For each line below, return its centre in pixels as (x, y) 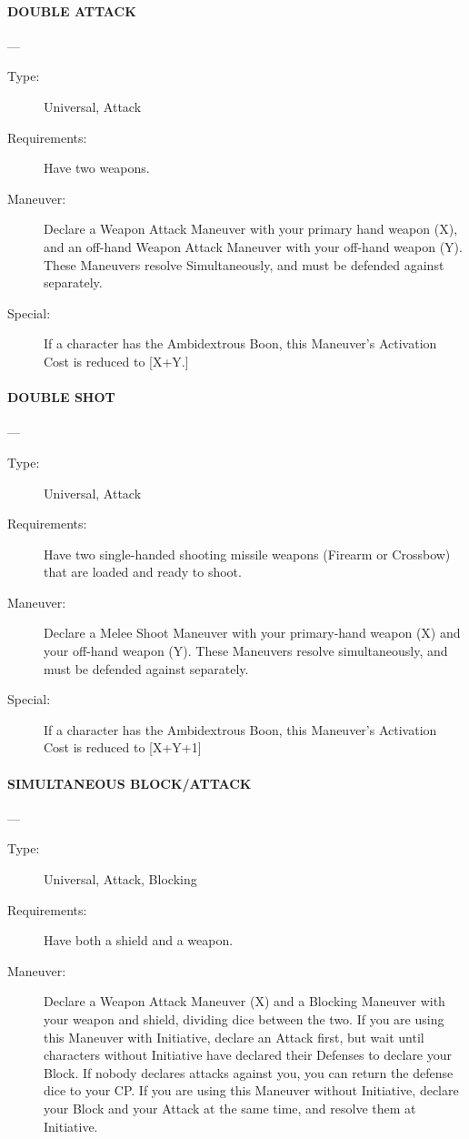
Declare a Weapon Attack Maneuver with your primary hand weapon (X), (251, 229)
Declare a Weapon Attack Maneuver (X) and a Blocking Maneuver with (244, 1001)
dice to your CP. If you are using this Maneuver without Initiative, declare (251, 1090)
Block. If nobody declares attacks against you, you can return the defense (249, 1072)
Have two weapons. (97, 168)
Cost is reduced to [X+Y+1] (123, 747)
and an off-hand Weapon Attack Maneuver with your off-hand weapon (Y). (253, 246)
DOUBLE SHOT (61, 397)
